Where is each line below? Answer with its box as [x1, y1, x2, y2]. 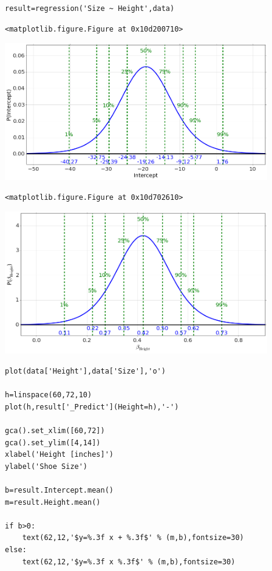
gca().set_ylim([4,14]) [5, 438, 101, 447]
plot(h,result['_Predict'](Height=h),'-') [5, 402, 179, 411]
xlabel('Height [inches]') [5, 450, 114, 459]
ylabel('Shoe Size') [5, 462, 88, 471]
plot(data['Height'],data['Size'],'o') [5, 367, 166, 376]
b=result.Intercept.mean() [5, 485, 114, 494]
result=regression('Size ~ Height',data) [5, 4, 175, 13]
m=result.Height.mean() [5, 497, 101, 507]
